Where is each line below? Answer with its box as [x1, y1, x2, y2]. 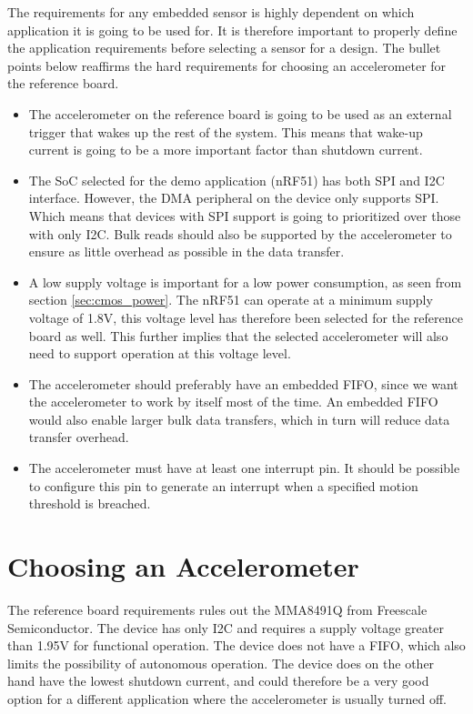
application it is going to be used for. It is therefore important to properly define [7, 20, 458, 39]
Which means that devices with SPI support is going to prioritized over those [28, 206, 461, 225]
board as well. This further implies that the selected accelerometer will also [28, 326, 448, 345]
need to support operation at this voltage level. [28, 344, 291, 363]
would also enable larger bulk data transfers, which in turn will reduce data [28, 409, 450, 428]
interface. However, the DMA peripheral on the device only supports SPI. [28, 188, 439, 207]
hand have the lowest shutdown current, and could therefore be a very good [7, 671, 429, 690]
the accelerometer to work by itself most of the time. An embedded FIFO [28, 392, 438, 411]
